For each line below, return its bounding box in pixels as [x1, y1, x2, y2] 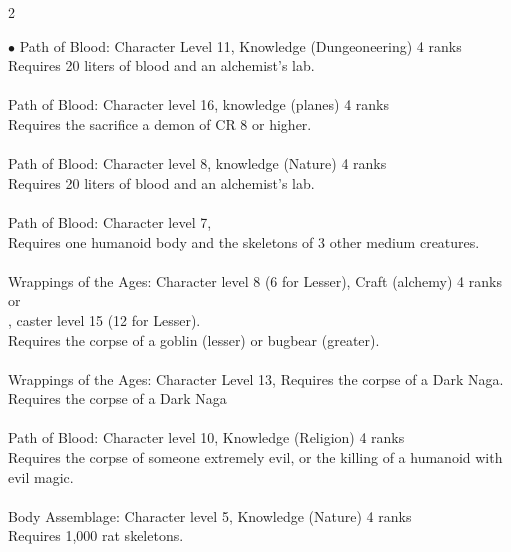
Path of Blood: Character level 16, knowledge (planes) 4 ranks [8, 94, 389, 115]
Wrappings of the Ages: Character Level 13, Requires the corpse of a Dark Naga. [8, 368, 504, 389]
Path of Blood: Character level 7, [8, 211, 212, 232]
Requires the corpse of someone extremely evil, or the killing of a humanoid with [8, 447, 503, 468]
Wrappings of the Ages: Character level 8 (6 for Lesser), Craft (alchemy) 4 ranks [8, 270, 502, 291]
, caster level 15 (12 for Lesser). [8, 309, 201, 330]
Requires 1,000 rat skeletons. [8, 525, 184, 546]
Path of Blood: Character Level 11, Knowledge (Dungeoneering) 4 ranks [19, 35, 462, 56]
